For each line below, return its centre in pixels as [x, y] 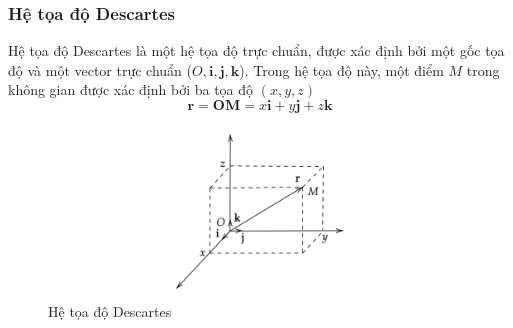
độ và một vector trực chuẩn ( [100, 69]
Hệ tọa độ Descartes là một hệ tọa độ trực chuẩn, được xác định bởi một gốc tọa [256, 50]
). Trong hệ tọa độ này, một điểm [341, 69]
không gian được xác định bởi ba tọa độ [131, 89]
